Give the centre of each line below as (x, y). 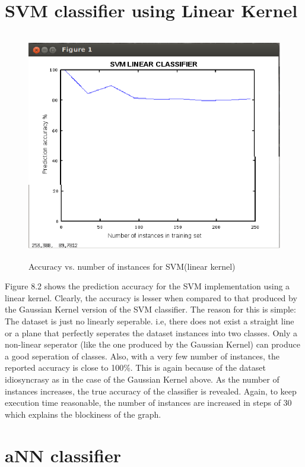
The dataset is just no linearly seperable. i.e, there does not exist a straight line (150, 321)
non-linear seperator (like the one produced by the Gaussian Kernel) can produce (152, 344)
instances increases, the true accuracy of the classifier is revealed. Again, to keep (151, 391)
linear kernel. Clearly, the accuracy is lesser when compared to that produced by (151, 297)
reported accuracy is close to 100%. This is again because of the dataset (135, 367)
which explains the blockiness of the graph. (83, 414)
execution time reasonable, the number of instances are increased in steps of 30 (148, 403)
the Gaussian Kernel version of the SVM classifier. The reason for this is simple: (150, 309)
